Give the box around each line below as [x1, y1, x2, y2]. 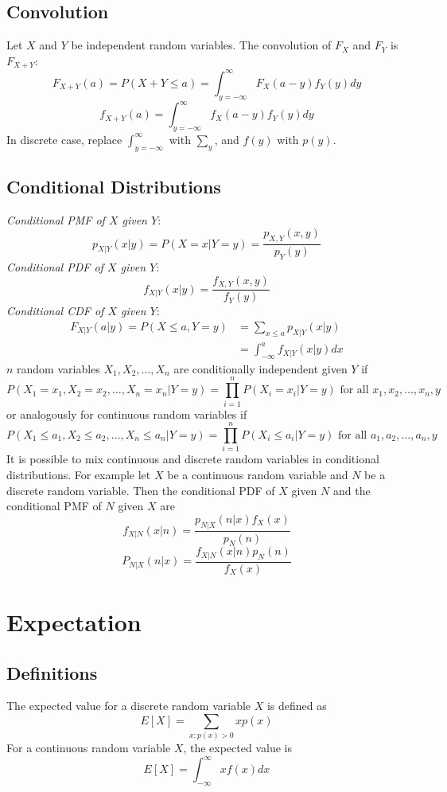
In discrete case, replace [6, 131, 122, 147]
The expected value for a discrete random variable [6, 697, 251, 714]
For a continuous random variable [6, 739, 171, 756]
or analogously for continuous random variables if [6, 405, 247, 422]
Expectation [6, 606, 142, 638]
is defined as [266, 697, 327, 714]
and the [332, 482, 371, 498]
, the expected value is [183, 739, 292, 756]
